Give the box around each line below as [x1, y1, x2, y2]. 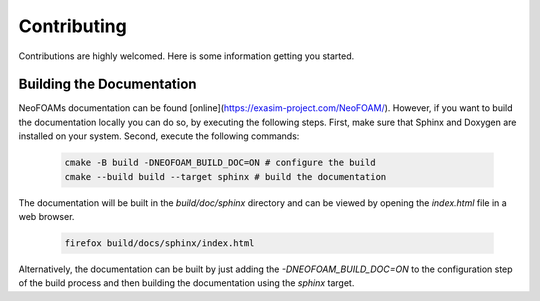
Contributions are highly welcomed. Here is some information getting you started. [18, 50, 355, 62]
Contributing [18, 15, 127, 37]
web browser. [18, 210, 75, 222]
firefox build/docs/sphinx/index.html [64, 237, 255, 249]
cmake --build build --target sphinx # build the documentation [64, 171, 387, 182]
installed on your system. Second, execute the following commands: [18, 130, 300, 142]
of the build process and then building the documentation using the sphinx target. [18, 277, 355, 289]
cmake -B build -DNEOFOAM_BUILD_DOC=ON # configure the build [64, 157, 376, 169]
